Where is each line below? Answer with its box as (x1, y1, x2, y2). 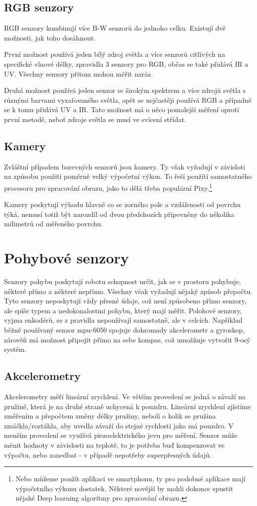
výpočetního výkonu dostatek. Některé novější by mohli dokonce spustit (15, 483, 233, 493)
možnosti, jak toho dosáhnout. (4, 32, 96, 42)
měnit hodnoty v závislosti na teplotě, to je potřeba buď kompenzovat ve (4, 440, 225, 450)
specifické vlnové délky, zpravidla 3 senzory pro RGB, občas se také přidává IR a (4, 58, 249, 69)
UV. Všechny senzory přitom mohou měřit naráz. (4, 68, 153, 79)
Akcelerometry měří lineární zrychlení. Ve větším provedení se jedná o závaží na (4, 391, 246, 402)
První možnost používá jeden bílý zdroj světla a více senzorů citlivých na (4, 49, 225, 59)
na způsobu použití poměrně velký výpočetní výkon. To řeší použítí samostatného (4, 171, 252, 181)
